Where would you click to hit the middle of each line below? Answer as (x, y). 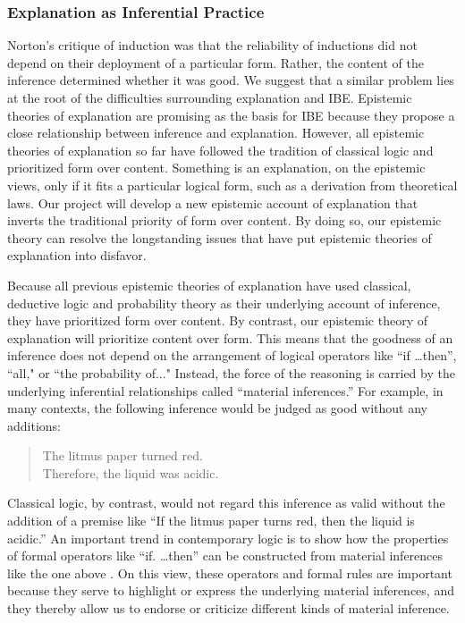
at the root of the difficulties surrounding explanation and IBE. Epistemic (210, 97)
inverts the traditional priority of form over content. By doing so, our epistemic (224, 220)
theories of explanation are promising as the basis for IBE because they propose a (231, 115)
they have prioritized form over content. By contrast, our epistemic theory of (217, 320)
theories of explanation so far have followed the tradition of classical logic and (220, 150)
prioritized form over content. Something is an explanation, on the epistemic (216, 168)
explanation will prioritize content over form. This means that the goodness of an (230, 337)
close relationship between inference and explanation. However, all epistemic (216, 133)
